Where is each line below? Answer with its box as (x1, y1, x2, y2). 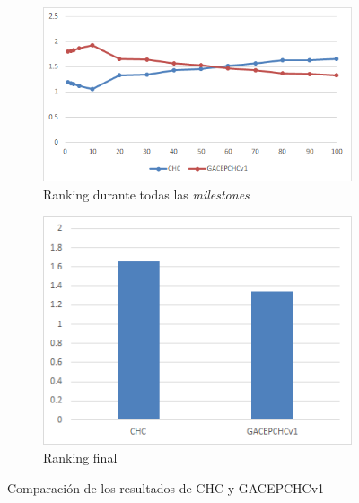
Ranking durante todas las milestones (43, 184, 250, 203)
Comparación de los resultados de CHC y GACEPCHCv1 (7, 478, 325, 497)
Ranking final (43, 448, 118, 467)
